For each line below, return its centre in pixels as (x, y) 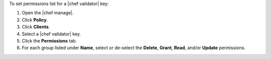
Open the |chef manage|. (48, 13)
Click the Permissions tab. (49, 40)
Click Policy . (35, 19)
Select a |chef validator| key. (51, 34)
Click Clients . (36, 27)
